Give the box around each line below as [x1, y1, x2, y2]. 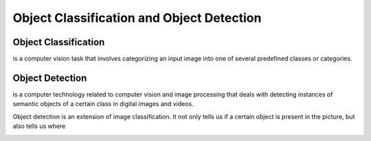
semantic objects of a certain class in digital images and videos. [12, 100, 194, 108]
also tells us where [12, 122, 66, 130]
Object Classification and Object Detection [12, 10, 262, 25]
